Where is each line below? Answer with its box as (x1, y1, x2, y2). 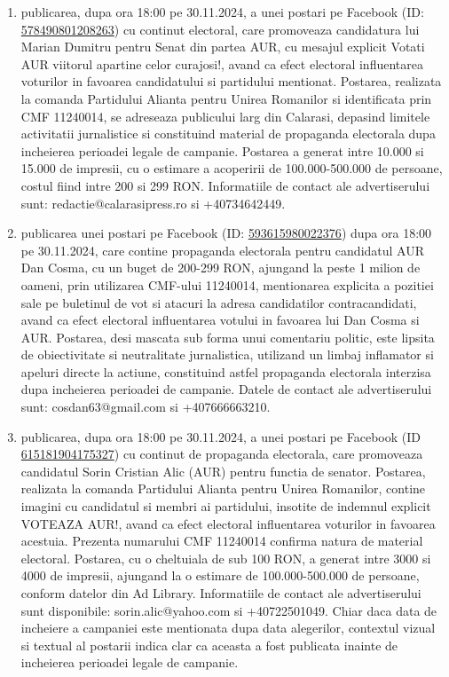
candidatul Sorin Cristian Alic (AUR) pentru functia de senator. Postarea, (20, 461, 426, 480)
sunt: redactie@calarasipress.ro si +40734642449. (20, 193, 286, 212)
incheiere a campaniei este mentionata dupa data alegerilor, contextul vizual (20, 618, 436, 637)
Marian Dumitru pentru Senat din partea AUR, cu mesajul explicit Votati (20, 37, 425, 56)
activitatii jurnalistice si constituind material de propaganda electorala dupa (20, 124, 436, 143)
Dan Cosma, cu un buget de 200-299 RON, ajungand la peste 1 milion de (20, 258, 421, 277)
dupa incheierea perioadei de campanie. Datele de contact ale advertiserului (20, 380, 432, 398)
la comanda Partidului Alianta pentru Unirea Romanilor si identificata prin (20, 89, 432, 107)
